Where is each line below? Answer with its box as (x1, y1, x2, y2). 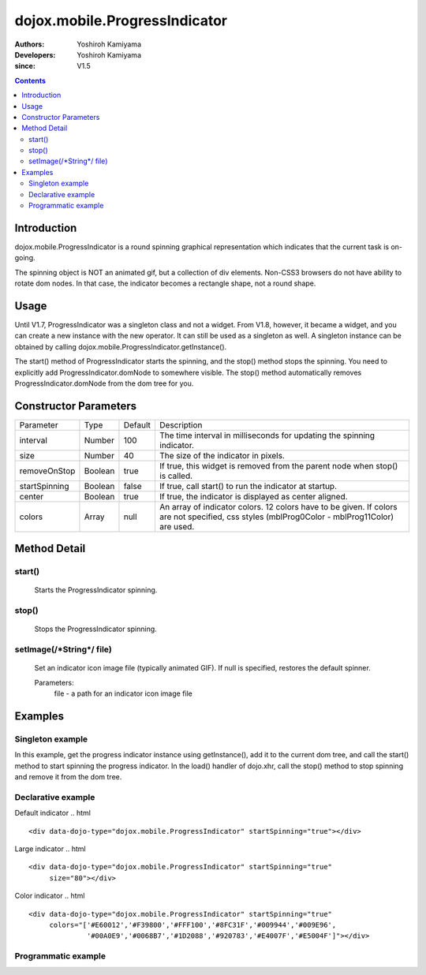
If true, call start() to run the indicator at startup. (159, 480, 338, 491)
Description (159, 419, 203, 430)
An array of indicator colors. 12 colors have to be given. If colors (159, 501, 398, 512)
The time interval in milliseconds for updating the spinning (159, 430, 375, 441)
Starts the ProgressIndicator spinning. (34, 585, 158, 595)
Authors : (14, 39, 45, 49)
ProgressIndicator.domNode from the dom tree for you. (14, 379, 194, 388)
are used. (159, 521, 195, 532)
